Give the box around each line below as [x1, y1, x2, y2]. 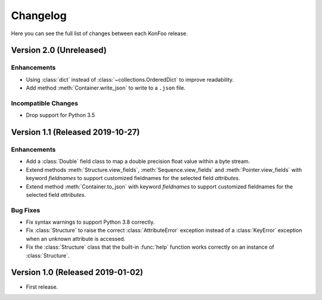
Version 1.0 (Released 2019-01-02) [11, 267, 143, 277]
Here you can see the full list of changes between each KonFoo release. [11, 30, 188, 37]
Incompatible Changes [11, 99, 79, 107]
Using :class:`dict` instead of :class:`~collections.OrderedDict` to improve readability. [26, 76, 234, 83]
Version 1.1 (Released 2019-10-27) [11, 127, 140, 137]
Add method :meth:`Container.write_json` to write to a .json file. [26, 84, 186, 92]
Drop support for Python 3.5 [26, 112, 95, 119]
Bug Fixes [11, 206, 41, 214]
